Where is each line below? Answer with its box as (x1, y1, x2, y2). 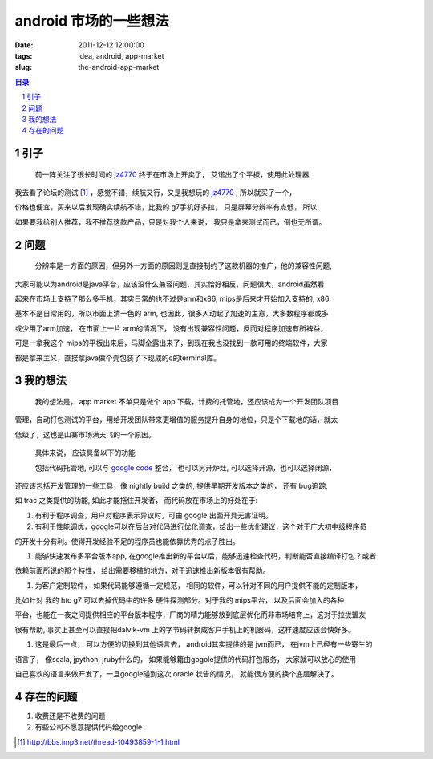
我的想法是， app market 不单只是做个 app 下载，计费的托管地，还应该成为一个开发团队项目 (34, 397, 339, 407)
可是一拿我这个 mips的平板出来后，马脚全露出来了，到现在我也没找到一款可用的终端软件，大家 (14, 338, 328, 348)
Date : (14, 40, 34, 50)
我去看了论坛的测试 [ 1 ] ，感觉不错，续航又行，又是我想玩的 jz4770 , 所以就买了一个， (14, 188, 297, 197)
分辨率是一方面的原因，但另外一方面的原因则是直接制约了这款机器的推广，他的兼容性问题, (34, 261, 333, 270)
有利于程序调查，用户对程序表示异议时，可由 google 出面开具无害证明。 (34, 510, 273, 520)
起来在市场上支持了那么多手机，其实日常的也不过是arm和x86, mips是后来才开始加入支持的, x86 (14, 294, 330, 304)
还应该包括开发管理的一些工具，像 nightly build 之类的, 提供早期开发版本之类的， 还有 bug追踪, (14, 481, 328, 490)
